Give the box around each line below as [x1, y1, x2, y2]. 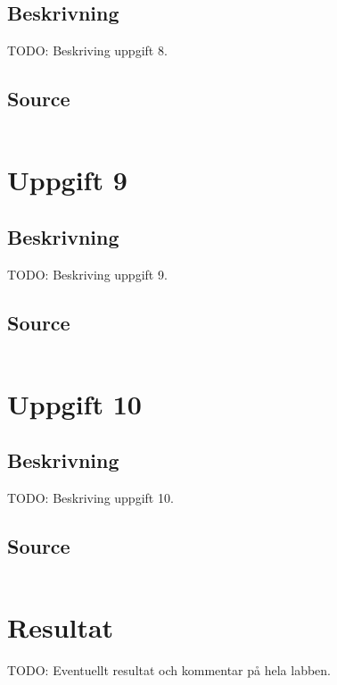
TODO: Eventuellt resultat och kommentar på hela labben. [7, 660, 332, 679]
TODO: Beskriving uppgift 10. [7, 488, 174, 506]
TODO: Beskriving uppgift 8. [7, 41, 168, 60]
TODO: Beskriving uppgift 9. [7, 264, 168, 283]
